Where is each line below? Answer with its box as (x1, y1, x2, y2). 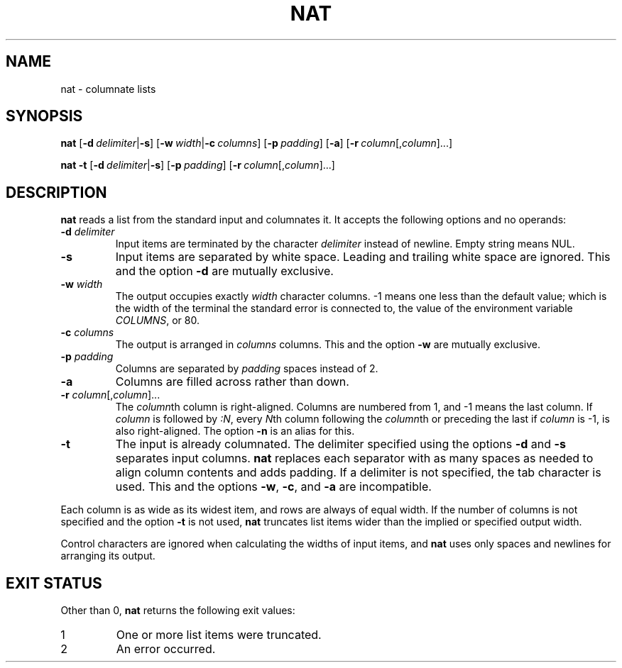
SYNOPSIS (6, 107, 83, 126)
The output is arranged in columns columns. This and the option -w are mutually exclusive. (115, 338, 540, 351)
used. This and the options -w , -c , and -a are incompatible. (115, 479, 432, 494)
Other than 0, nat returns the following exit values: (60, 604, 295, 617)
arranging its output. (60, 550, 155, 562)
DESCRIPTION (6, 183, 107, 201)
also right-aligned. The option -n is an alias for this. (115, 425, 355, 438)
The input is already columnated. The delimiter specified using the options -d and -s (115, 437, 566, 452)
